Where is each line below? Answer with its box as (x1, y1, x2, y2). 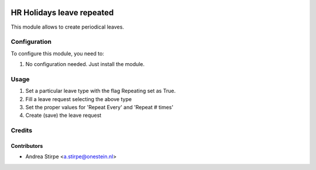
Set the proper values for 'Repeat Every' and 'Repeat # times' (25, 103, 174, 110)
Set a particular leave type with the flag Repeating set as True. (25, 88, 176, 95)
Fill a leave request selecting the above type (25, 95, 132, 102)
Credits (11, 126, 32, 134)
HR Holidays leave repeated (11, 8, 114, 18)
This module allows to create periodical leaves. (11, 23, 124, 30)
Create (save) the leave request (25, 112, 102, 119)
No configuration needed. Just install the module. (25, 61, 145, 68)
